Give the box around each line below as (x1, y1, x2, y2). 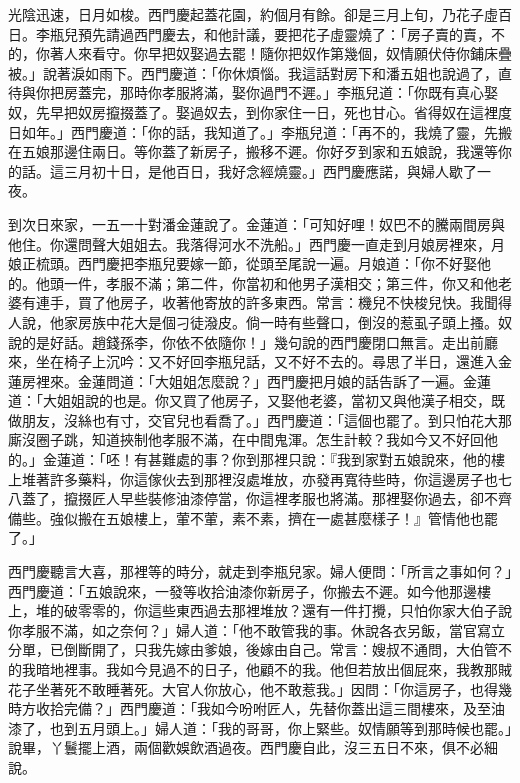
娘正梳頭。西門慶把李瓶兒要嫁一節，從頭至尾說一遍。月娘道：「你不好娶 (8, 253, 477, 274)
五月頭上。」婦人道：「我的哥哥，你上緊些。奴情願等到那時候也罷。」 (77, 717, 512, 738)
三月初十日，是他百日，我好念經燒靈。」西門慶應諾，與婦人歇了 (63, 160, 477, 181)
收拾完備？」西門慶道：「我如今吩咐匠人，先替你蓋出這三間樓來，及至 (35, 698, 491, 719)
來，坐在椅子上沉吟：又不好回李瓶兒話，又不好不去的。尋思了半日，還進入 (8, 351, 498, 372)
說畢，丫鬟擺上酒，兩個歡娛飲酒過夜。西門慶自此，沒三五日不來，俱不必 (8, 737, 484, 758)
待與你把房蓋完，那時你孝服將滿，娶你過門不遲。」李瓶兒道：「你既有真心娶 (8, 82, 498, 103)
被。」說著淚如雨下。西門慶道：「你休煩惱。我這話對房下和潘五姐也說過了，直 (8, 62, 512, 83)
